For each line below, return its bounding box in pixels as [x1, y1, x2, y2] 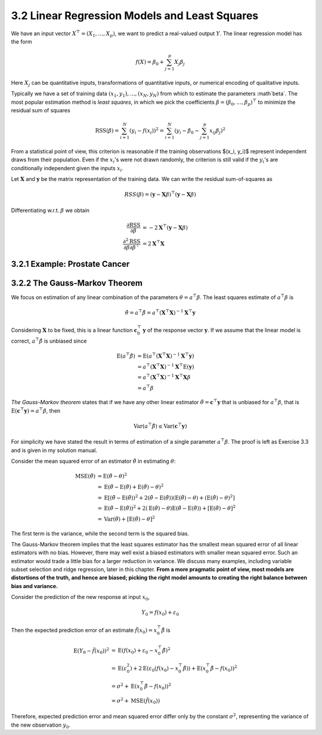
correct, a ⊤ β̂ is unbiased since [11, 337, 87, 345]
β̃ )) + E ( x [182, 665, 206, 672]
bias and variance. [11, 582, 58, 589]
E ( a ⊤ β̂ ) [116, 352, 135, 359]
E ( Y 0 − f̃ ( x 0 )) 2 [73, 646, 110, 655]
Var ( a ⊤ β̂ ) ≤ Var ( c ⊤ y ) [133, 422, 187, 430]
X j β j [174, 59, 185, 67]
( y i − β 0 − [174, 127, 200, 136]
